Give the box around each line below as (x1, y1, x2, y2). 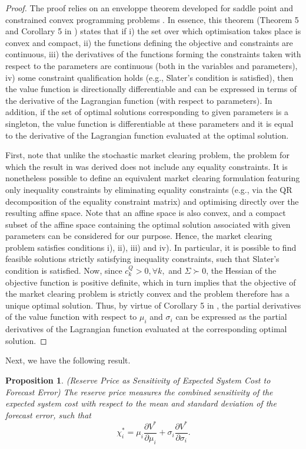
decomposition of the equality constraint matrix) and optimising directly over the (5, 195, 299, 207)
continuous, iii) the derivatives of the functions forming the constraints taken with (5, 48, 301, 60)
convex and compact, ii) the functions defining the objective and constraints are (5, 36, 293, 48)
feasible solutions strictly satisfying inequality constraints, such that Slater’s (5, 253, 280, 265)
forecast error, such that (5, 408, 92, 421)
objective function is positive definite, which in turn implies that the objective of (5, 276, 296, 288)
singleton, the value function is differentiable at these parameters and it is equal (5, 117, 294, 129)
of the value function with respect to (5, 310, 137, 323)
